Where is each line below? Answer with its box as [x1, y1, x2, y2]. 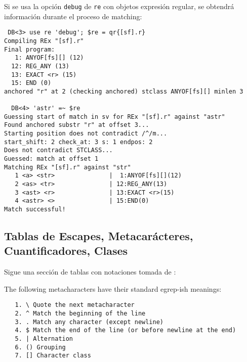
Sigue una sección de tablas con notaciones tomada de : [4, 266, 176, 277]
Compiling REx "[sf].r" [4, 37, 84, 44]
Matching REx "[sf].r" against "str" [4, 163, 131, 171]
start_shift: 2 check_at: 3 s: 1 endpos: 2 [4, 138, 153, 146]
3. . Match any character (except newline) [15, 318, 163, 326]
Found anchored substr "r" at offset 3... [4, 121, 149, 129]
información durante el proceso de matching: [4, 11, 142, 21]
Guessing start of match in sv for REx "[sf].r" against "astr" [4, 113, 225, 120]
